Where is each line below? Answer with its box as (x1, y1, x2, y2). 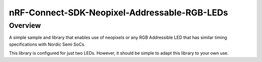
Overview (9, 21, 41, 30)
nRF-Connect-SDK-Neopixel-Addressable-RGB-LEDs (9, 7, 228, 18)
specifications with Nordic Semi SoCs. (9, 41, 86, 47)
